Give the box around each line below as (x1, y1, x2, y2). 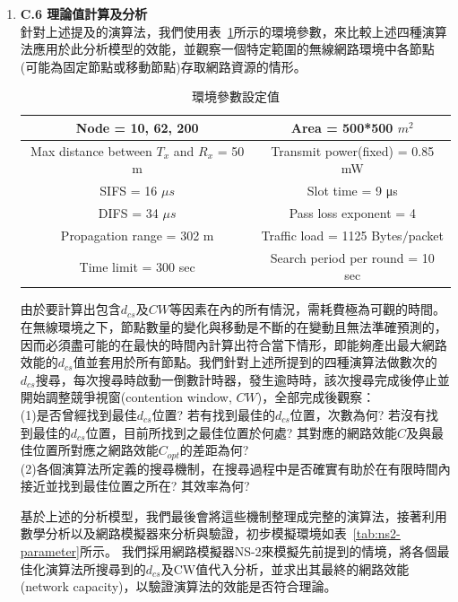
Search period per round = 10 (270, 248, 435, 266)
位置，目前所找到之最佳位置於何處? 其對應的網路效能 (85, 423, 397, 441)
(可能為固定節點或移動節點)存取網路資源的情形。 (20, 57, 307, 75)
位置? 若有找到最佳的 (151, 406, 275, 424)
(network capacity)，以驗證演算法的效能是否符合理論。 (20, 577, 337, 596)
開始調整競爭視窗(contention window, (20, 388, 232, 406)
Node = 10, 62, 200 (75, 118, 199, 136)
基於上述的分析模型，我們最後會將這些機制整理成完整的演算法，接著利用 (20, 506, 447, 525)
